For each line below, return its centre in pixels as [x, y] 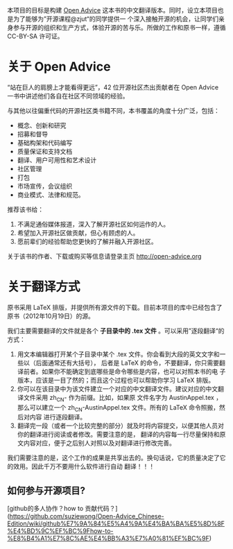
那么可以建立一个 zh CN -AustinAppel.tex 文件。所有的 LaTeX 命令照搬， [118, 408]
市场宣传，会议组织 [45, 186]
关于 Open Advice [59, 67]
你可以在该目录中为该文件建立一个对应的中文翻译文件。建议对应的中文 [118, 389]
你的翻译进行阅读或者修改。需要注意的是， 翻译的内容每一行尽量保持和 [118, 435]
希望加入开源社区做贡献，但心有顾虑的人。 [78, 233]
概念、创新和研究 [42, 125]
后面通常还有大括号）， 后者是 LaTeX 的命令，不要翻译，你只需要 [128, 363]
